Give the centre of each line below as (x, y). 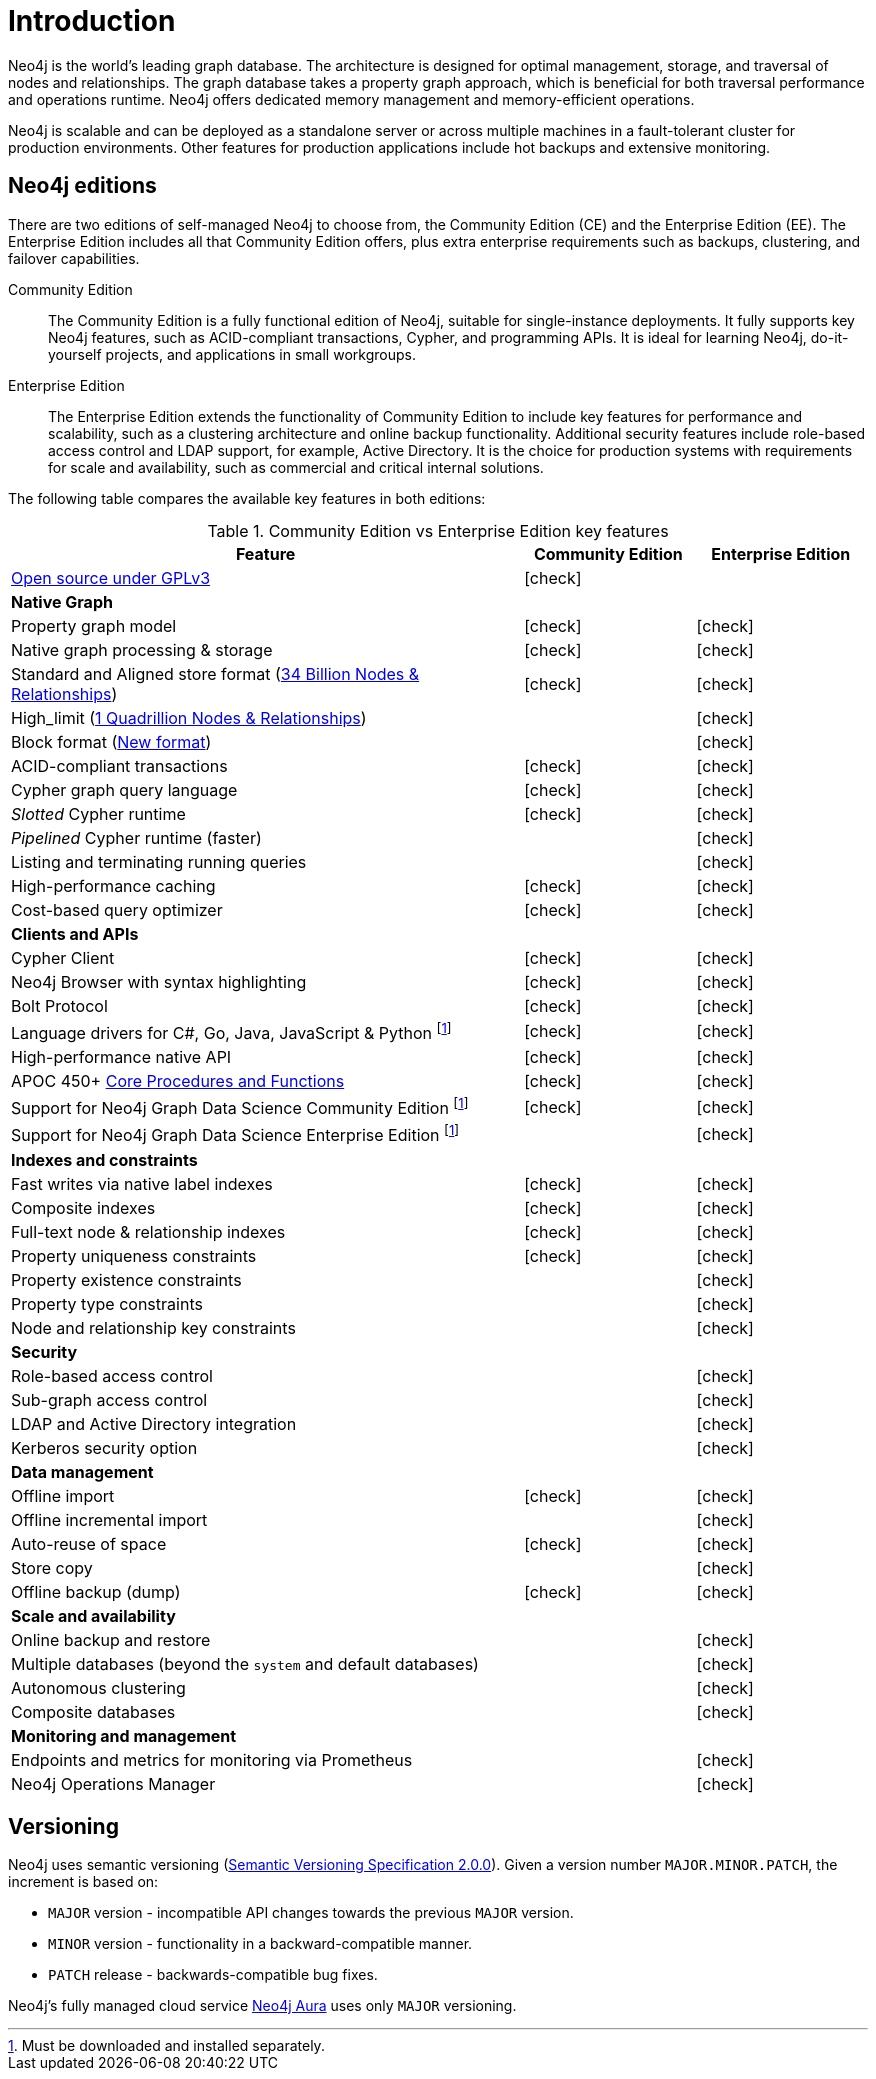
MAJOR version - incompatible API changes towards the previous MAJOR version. (311, 1913)
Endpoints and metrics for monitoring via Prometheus (212, 1759)
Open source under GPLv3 (111, 577)
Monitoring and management (124, 1735)
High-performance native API (121, 1056)
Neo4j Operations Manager (113, 1783)
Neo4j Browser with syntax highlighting (159, 981)
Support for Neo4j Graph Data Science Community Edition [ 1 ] (240, 1106)
